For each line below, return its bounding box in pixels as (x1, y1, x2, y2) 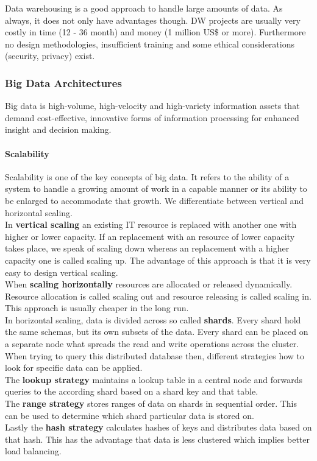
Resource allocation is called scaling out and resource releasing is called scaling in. (5, 289, 312, 302)
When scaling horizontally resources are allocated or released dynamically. (5, 278, 293, 290)
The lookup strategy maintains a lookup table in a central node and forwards (5, 373, 302, 385)
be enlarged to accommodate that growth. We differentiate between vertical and (5, 194, 304, 206)
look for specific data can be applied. (5, 361, 143, 374)
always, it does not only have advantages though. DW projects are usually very (5, 13, 301, 26)
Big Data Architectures (5, 75, 122, 90)
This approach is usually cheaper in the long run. (5, 301, 189, 314)
